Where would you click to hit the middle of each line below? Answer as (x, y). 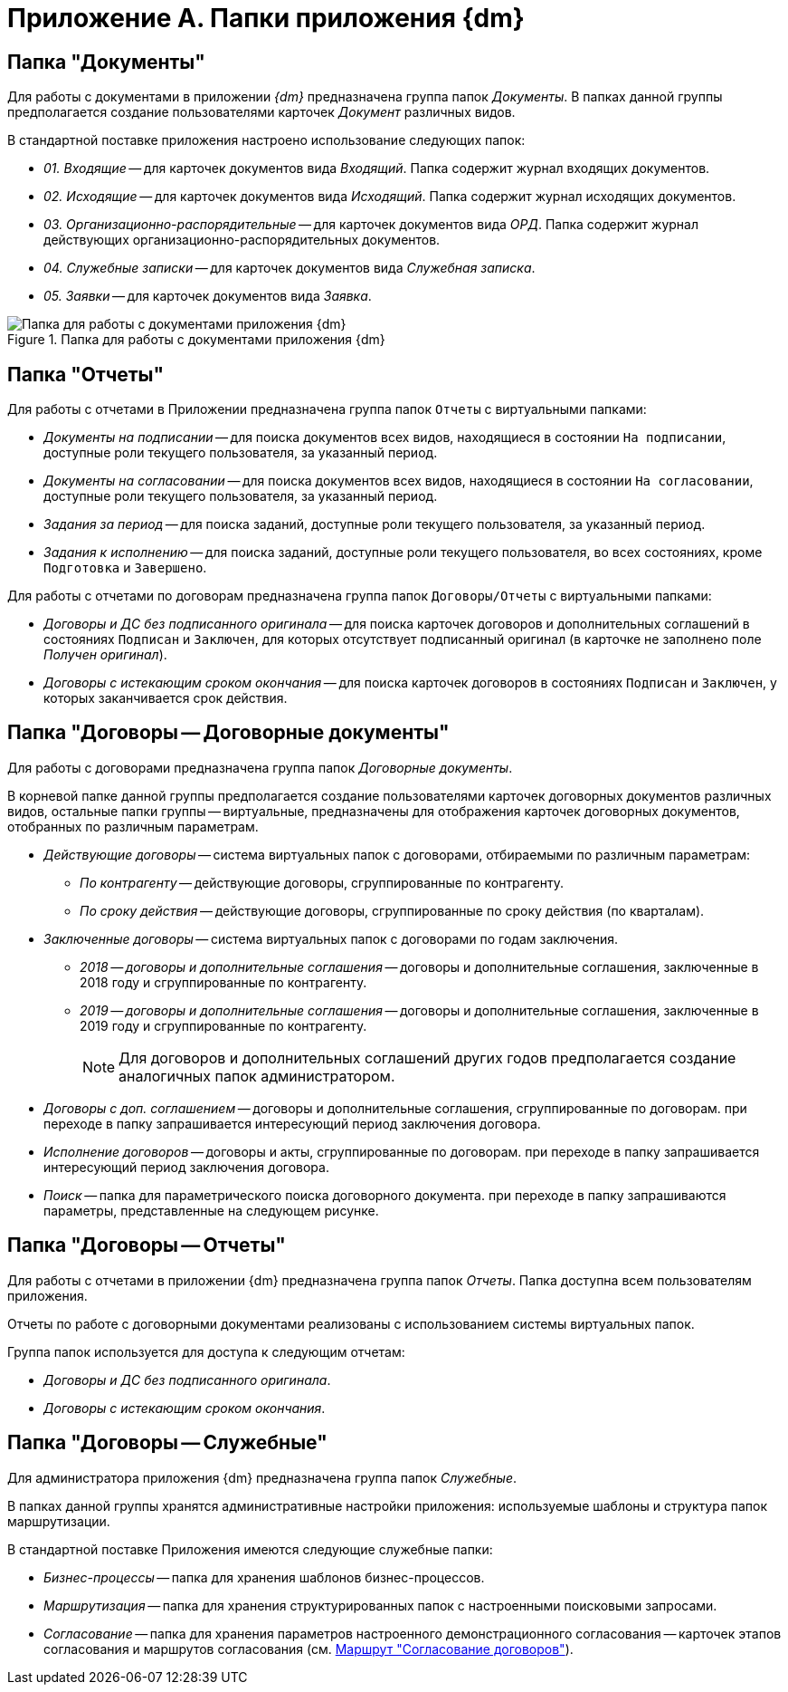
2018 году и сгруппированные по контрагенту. (223, 982)
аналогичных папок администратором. (257, 1076)
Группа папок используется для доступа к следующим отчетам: (206, 1351)
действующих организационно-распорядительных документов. (242, 240)
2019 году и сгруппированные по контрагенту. (223, 1025)
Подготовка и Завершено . (125, 568)
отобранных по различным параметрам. (133, 826)
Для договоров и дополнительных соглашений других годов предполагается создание (427, 1057)
